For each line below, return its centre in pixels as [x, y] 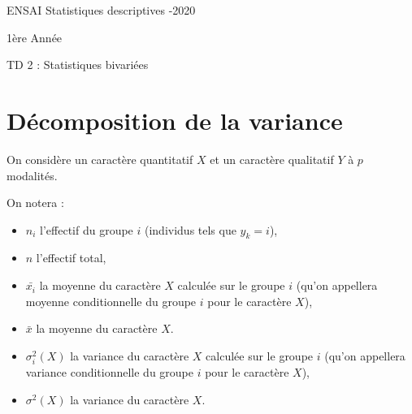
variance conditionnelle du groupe [110, 372]
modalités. [32, 175]
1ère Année [35, 37]
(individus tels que [190, 229]
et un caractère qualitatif [272, 159]
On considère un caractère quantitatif [100, 159]
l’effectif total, [71, 258]
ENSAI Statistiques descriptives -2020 [101, 10]
